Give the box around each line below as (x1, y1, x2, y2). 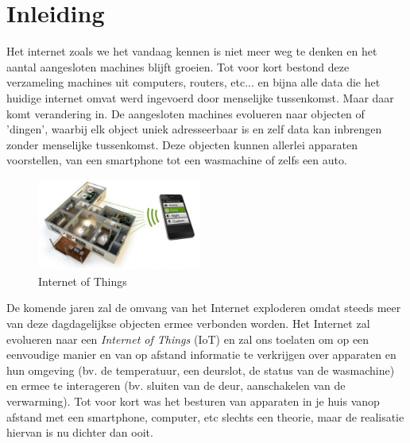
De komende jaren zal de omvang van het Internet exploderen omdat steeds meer (6, 299, 401, 316)
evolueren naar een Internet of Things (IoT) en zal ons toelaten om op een (6, 330, 369, 347)
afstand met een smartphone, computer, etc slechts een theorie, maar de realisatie (6, 408, 404, 425)
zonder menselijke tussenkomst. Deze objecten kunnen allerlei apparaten (6, 136, 358, 152)
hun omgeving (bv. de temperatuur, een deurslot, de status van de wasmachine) (6, 361, 395, 378)
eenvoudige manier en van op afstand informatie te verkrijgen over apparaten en (6, 346, 396, 363)
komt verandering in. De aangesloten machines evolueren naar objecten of (6, 105, 365, 121)
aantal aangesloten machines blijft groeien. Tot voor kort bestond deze (6, 58, 350, 75)
